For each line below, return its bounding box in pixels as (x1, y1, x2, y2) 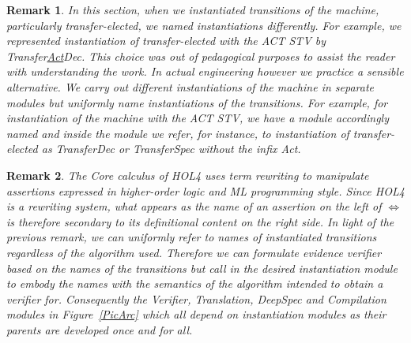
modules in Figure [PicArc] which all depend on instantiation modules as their (6, 306, 386, 322)
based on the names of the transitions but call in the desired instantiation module (6, 259, 398, 276)
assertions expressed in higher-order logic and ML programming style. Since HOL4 (6, 182, 405, 199)
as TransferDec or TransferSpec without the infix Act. (41, 140, 301, 157)
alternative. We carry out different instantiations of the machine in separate (6, 78, 375, 95)
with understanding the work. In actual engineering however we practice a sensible (6, 63, 404, 80)
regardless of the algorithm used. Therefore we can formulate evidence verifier (6, 244, 382, 260)
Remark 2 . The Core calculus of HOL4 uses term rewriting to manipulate (6, 166, 369, 183)
